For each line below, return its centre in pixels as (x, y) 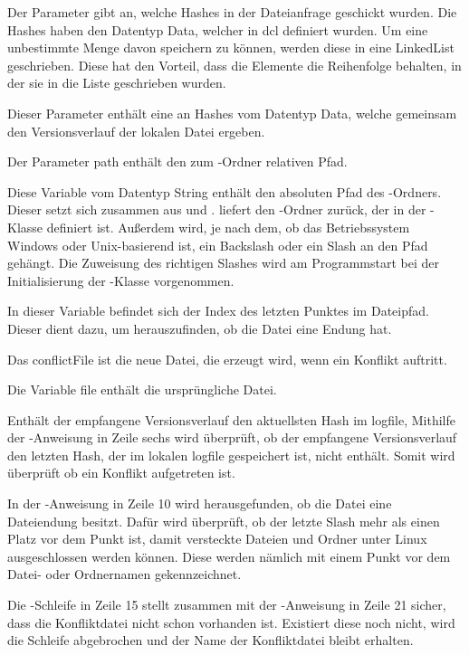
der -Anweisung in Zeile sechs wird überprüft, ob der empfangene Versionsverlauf (232, 437)
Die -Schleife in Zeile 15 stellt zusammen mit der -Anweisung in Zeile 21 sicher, (227, 605)
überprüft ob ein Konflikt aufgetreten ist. (121, 473)
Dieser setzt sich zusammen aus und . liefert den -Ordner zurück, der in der (217, 209)
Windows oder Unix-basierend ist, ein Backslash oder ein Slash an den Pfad (218, 245)
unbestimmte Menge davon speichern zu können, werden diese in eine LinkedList (231, 47)
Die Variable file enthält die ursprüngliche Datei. (142, 389)
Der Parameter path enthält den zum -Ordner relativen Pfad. (177, 161)
